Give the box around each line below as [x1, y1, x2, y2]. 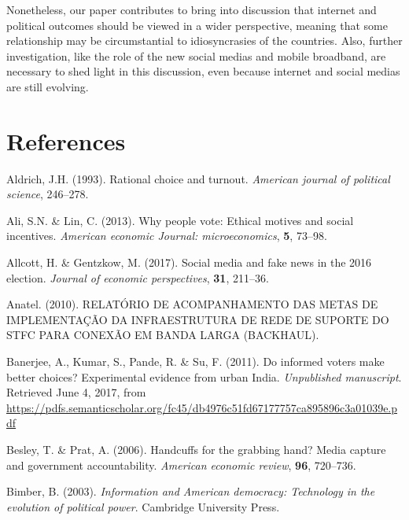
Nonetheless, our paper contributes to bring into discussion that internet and [6, 2, 377, 17]
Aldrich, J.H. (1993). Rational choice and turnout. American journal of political [6, 170, 390, 186]
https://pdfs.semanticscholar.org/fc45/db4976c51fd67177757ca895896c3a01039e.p [6, 399, 398, 415]
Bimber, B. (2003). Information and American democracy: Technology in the [6, 483, 375, 500]
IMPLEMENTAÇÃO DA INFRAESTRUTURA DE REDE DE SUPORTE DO [6, 311, 389, 327]
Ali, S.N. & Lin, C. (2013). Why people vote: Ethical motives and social [6, 212, 354, 228]
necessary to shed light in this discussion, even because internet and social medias [6, 63, 400, 79]
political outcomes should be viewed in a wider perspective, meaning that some [6, 17, 388, 33]
